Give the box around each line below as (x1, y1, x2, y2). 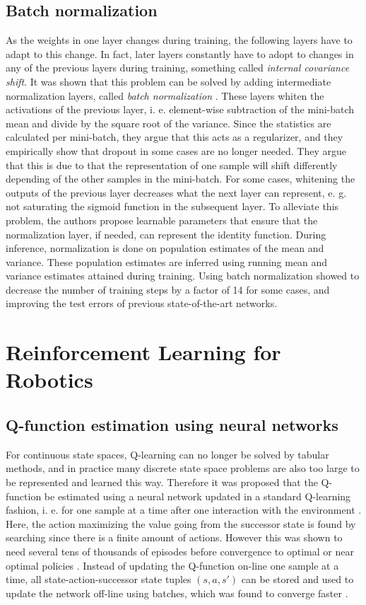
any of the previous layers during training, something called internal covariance (6, 60, 350, 75)
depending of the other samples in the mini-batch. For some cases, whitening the (6, 171, 355, 186)
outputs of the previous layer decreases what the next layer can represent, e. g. (6, 185, 347, 200)
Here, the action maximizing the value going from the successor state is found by (6, 516, 356, 531)
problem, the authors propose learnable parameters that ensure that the (6, 212, 318, 227)
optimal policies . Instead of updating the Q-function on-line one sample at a (6, 558, 339, 572)
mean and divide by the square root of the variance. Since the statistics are (6, 115, 331, 130)
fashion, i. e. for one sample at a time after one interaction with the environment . (6, 502, 362, 517)
